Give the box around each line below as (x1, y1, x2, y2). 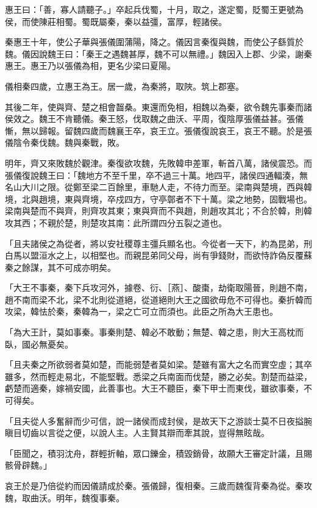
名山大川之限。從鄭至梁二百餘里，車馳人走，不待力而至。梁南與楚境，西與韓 (5, 181, 312, 193)
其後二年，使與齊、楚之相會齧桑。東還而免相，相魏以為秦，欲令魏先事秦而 (5, 100, 304, 113)
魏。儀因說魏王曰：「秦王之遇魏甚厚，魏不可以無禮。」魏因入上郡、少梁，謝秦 (5, 47, 312, 60)
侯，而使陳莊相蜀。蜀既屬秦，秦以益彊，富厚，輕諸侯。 (5, 15, 227, 27)
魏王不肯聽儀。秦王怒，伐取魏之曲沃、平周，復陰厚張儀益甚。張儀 (38, 112, 304, 125)
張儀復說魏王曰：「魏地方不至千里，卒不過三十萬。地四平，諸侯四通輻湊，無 (5, 168, 308, 181)
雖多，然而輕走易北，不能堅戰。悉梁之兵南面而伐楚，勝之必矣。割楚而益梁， (5, 370, 312, 382)
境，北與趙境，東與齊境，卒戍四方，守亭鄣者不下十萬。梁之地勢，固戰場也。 (5, 192, 312, 205)
